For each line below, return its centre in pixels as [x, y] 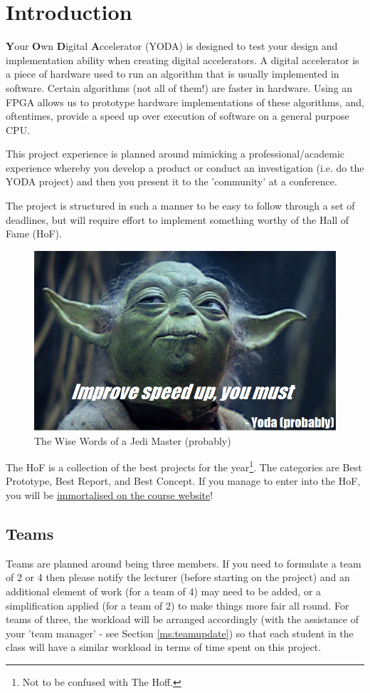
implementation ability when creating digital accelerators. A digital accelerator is [183, 60]
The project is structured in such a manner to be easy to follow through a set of [180, 206]
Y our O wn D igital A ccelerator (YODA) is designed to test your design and [172, 46]
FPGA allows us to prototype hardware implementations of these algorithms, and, [185, 102]
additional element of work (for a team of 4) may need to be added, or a [164, 591]
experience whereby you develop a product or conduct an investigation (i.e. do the [185, 167]
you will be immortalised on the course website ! [110, 495]
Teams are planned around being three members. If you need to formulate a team [184, 563]
